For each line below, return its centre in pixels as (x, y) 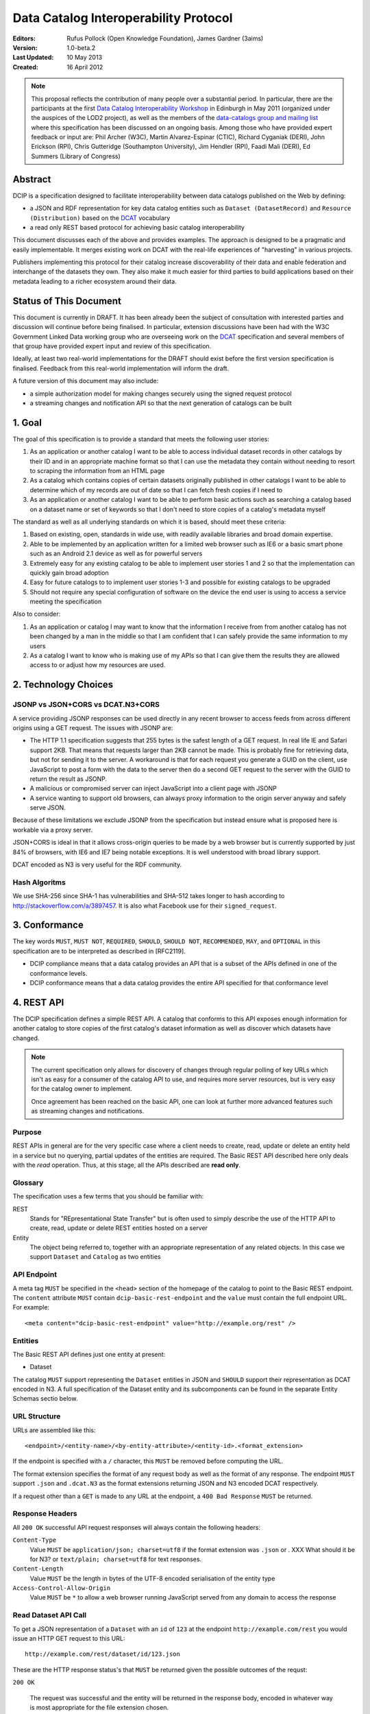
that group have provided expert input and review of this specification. (112, 346)
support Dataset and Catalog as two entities (95, 1257)
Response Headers (45, 1514)
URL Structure (37, 1416)
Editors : (24, 38)
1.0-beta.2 (81, 47)
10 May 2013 (85, 58)
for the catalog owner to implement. (82, 1089)
